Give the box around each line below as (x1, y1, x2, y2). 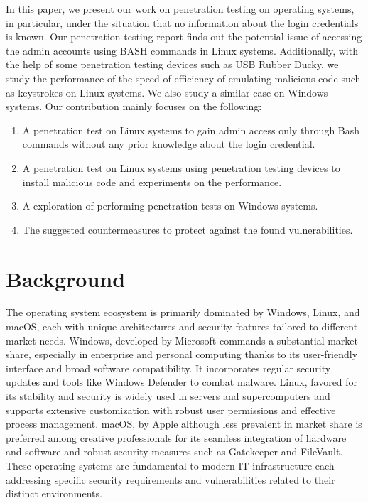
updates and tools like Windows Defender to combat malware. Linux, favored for (6, 374, 358, 389)
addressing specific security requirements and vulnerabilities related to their (6, 472, 335, 487)
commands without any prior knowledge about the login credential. (22, 136, 315, 151)
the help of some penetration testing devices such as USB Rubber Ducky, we (6, 57, 339, 72)
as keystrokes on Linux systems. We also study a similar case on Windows (6, 85, 328, 99)
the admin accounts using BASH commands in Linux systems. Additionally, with (6, 43, 358, 58)
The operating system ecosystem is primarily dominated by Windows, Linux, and (6, 305, 360, 320)
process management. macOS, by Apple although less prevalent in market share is (6, 416, 362, 431)
